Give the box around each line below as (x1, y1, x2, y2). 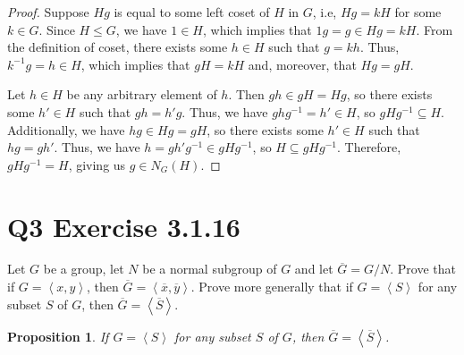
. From (416, 20, 453, 38)
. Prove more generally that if (190, 277, 353, 296)
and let (294, 259, 333, 278)
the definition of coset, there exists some (7, 38, 228, 56)
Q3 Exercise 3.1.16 (7, 207, 240, 244)
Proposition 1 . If (7, 326, 109, 345)
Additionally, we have (7, 120, 125, 139)
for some (394, 3, 442, 21)
